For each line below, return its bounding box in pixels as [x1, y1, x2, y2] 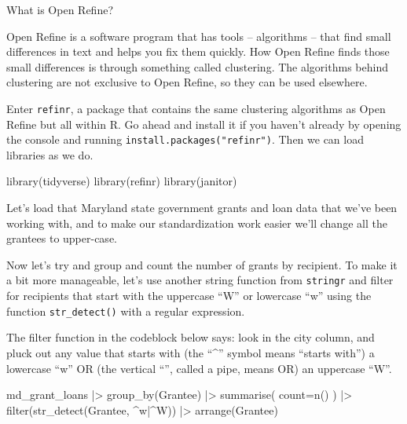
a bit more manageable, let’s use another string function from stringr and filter [6, 272, 394, 288]
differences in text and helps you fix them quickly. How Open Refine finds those [6, 43, 390, 60]
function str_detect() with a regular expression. [6, 302, 245, 319]
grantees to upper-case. [6, 230, 117, 247]
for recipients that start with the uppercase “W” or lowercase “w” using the [6, 287, 372, 304]
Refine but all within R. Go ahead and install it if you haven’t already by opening [6, 115, 401, 132]
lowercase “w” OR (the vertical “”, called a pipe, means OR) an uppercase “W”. [6, 360, 392, 376]
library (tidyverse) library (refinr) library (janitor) [6, 173, 237, 189]
